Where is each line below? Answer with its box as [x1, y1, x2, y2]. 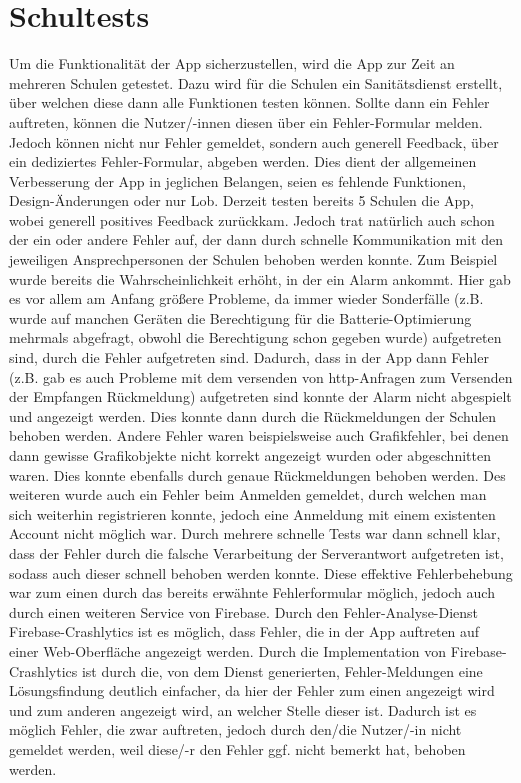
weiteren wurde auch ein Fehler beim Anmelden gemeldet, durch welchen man [9, 484, 487, 505]
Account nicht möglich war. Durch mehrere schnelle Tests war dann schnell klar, [9, 523, 501, 544]
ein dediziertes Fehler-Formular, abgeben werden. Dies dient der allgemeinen [9, 151, 477, 172]
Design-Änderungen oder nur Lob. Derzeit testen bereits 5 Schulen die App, [9, 190, 474, 211]
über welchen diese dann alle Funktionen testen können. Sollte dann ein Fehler [9, 92, 490, 113]
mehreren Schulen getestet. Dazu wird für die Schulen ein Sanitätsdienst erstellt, [9, 72, 503, 93]
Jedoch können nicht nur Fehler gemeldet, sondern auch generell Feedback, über [9, 131, 499, 152]
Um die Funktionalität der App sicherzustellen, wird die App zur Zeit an [9, 53, 455, 74]
